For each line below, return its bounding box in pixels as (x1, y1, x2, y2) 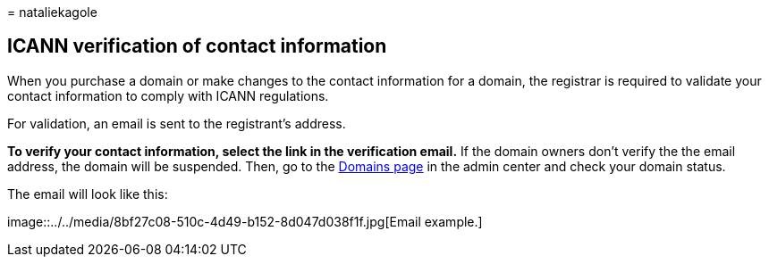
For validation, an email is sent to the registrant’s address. (7, 115, 346, 131)
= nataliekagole (7, 4, 97, 20)
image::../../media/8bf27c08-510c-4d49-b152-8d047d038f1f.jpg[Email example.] (7, 213, 483, 229)
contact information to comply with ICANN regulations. (7, 87, 329, 103)
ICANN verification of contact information (7, 35, 387, 58)
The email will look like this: (7, 186, 168, 202)
